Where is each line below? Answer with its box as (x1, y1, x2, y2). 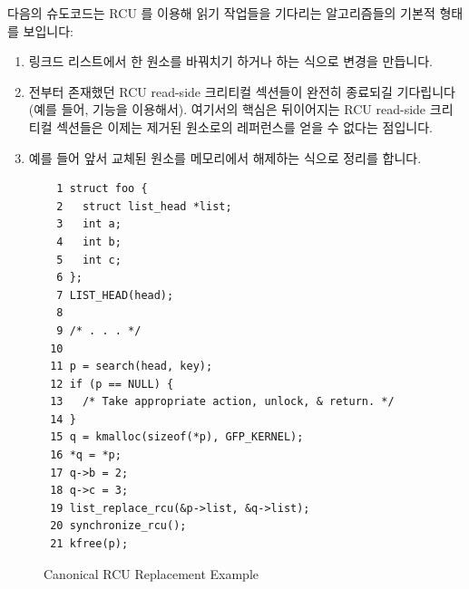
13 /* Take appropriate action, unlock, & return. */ (50, 395, 395, 409)
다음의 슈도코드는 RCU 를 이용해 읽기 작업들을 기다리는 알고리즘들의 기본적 (7, 4, 435, 22)
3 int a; (56, 217, 122, 231)
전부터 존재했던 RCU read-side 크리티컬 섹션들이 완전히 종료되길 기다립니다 (28, 82, 455, 101)
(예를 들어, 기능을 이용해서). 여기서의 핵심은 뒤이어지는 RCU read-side (28, 100, 426, 119)
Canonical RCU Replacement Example (44, 564, 259, 583)
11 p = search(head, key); (50, 360, 213, 373)
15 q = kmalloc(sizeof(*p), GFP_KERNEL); (50, 430, 304, 444)
